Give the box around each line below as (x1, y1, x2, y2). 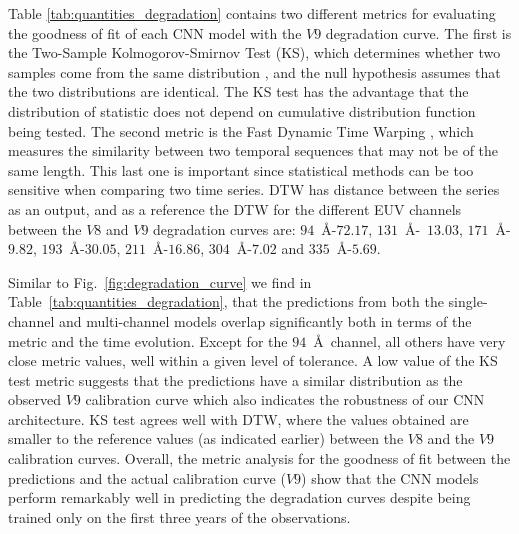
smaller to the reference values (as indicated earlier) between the (8, 428, 404, 449)
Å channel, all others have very (313, 330, 506, 351)
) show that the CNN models (301, 467, 479, 488)
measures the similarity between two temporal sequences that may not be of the (8, 140, 499, 161)
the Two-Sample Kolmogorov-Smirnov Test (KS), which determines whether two (8, 42, 501, 63)
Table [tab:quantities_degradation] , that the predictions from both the (8, 291, 444, 312)
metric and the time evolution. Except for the (8, 330, 288, 351)
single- (448, 291, 488, 312)
